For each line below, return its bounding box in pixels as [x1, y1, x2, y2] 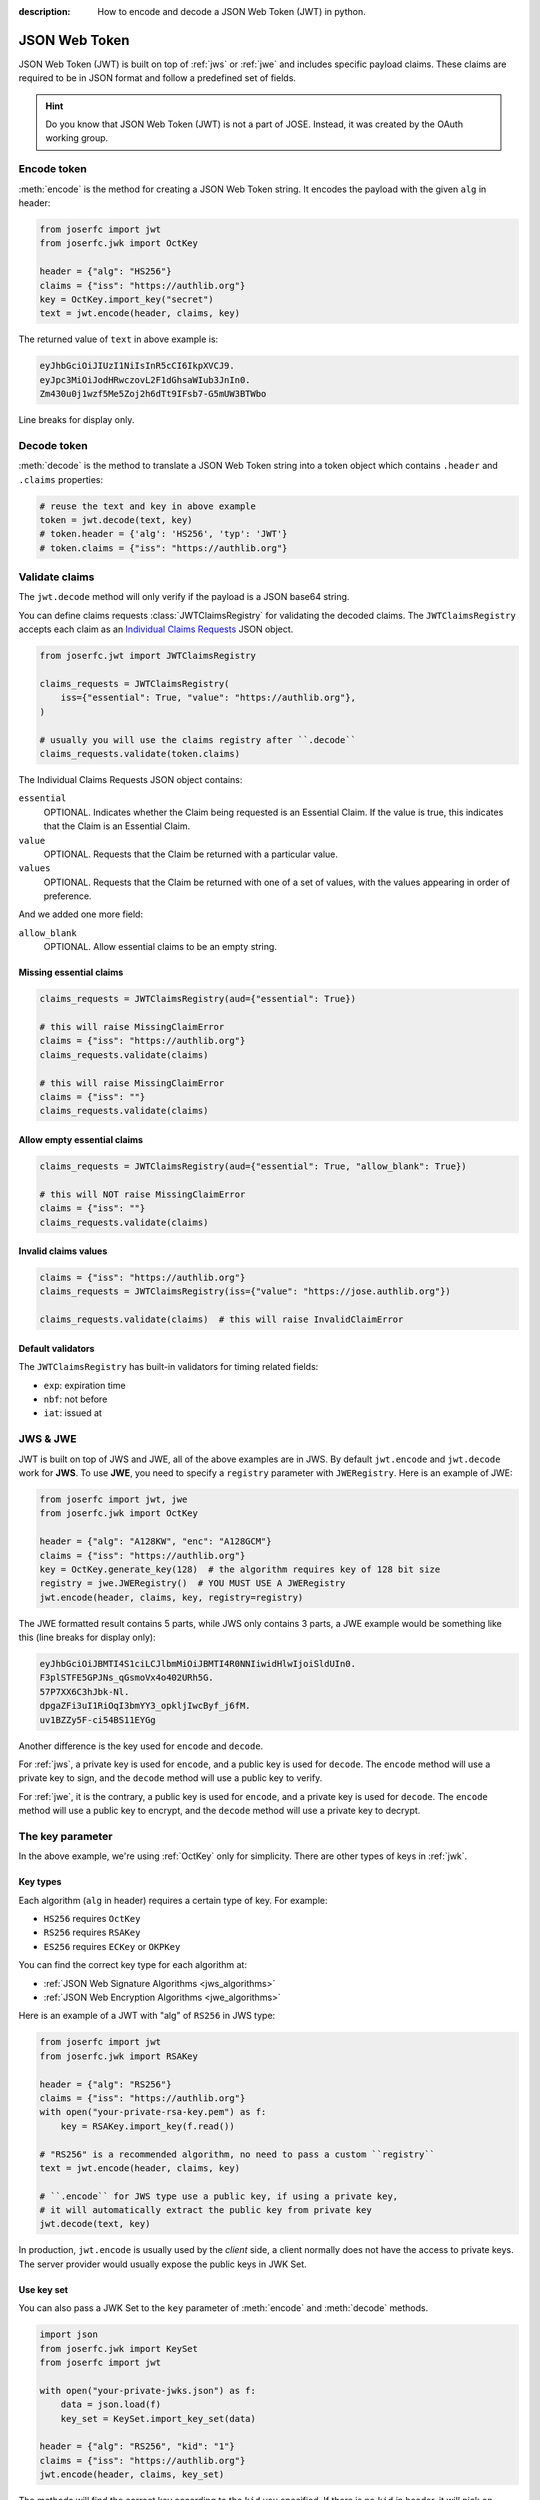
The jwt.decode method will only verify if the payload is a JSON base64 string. [18, 591, 350, 603]
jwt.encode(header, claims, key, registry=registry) [39, 1591, 304, 1603]
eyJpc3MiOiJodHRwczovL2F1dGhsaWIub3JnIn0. [39, 374, 251, 385]
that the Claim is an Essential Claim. [43, 820, 191, 832]
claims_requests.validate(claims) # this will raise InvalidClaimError [39, 1314, 404, 1325]
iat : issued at [43, 1407, 102, 1419]
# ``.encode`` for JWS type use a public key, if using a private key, [39, 2190, 399, 2202]
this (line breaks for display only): [18, 1631, 156, 1644]
